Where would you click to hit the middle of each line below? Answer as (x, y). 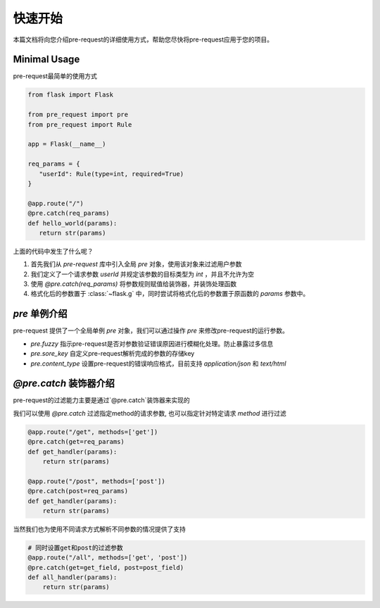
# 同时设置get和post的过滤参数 (75, 547)
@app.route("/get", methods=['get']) (93, 432)
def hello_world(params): (72, 223)
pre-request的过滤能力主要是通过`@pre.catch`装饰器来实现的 (101, 400)
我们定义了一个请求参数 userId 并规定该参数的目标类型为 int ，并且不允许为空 (142, 274)
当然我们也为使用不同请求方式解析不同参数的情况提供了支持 (99, 529)
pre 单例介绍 (40, 314)
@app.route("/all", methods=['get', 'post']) (108, 558)
